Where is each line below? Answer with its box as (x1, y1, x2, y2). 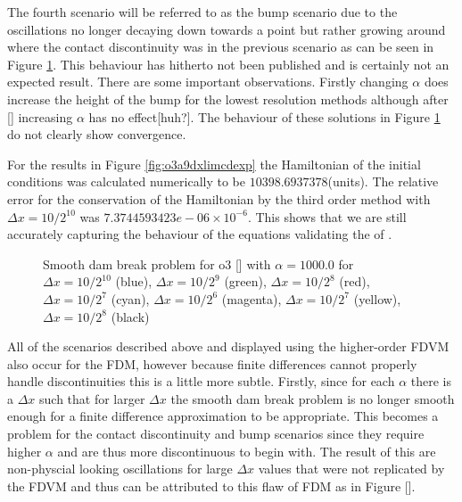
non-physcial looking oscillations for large (7, 459, 233, 478)
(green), (224, 272, 267, 291)
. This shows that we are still (247, 207, 407, 226)
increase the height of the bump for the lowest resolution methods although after (7, 89, 449, 108)
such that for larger (39, 389, 145, 407)
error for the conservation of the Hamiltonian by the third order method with (7, 189, 431, 208)
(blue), (115, 272, 153, 291)
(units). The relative (327, 172, 439, 191)
